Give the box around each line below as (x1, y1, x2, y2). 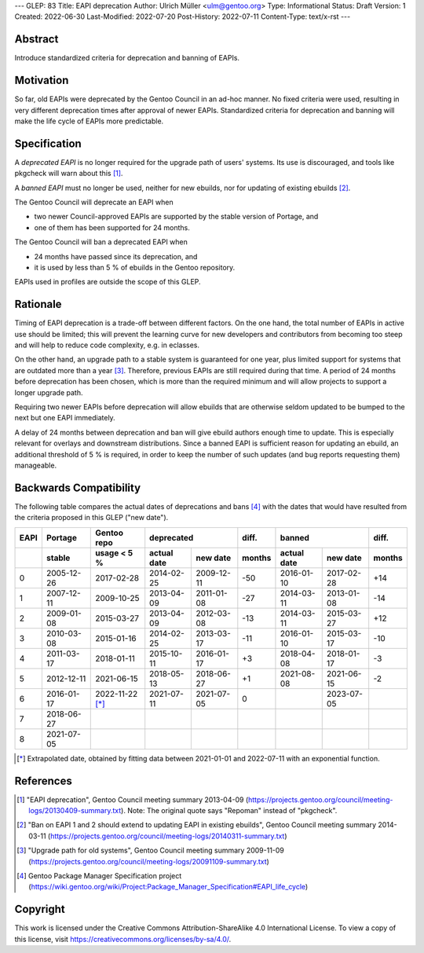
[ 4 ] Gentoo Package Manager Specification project (16, 871, 182, 880)
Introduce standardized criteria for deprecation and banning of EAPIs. (14, 53, 239, 63)
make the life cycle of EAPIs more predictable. (14, 116, 164, 126)
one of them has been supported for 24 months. (34, 222, 190, 232)
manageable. (14, 460, 57, 470)
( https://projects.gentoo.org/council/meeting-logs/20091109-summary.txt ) (28, 856, 270, 866)
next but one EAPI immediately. (14, 413, 115, 423)
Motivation (14, 74, 69, 87)
